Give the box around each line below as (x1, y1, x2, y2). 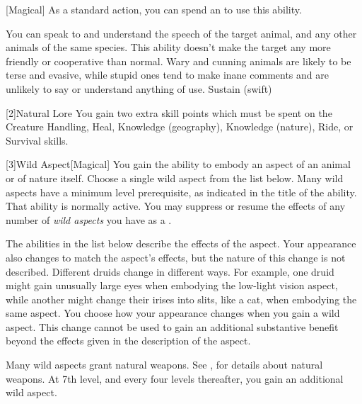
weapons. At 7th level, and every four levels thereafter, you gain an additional (6, 371, 344, 386)
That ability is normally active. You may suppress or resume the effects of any (6, 198, 346, 213)
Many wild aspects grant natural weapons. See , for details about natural (6, 357, 323, 372)
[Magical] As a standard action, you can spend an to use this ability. (6, 2, 302, 16)
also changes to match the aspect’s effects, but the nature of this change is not (6, 249, 346, 264)
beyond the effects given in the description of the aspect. (6, 333, 251, 348)
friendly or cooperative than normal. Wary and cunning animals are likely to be (6, 53, 351, 68)
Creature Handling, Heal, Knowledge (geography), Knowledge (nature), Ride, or (6, 119, 354, 134)
